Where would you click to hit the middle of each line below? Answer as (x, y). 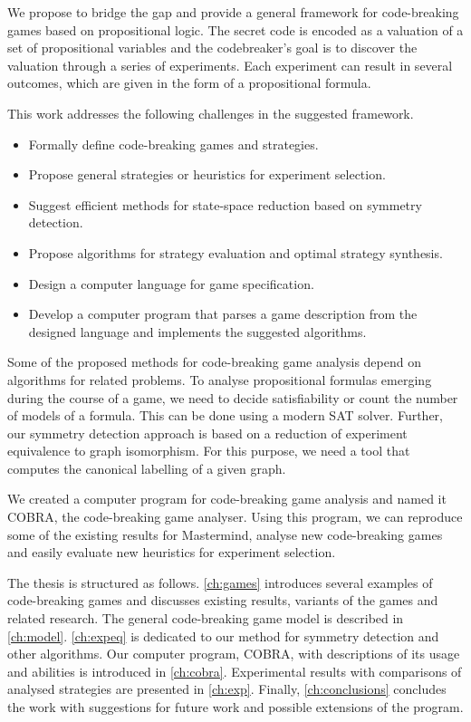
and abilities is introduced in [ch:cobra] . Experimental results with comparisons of (235, 671)
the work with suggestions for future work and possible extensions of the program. (235, 707)
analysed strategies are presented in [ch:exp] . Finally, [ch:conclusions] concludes (227, 689)
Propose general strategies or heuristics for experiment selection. (207, 174)
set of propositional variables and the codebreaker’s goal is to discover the (212, 48)
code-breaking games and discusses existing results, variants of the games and (223, 600)
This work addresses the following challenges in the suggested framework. (211, 113)
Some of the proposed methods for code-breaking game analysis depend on (214, 362)
